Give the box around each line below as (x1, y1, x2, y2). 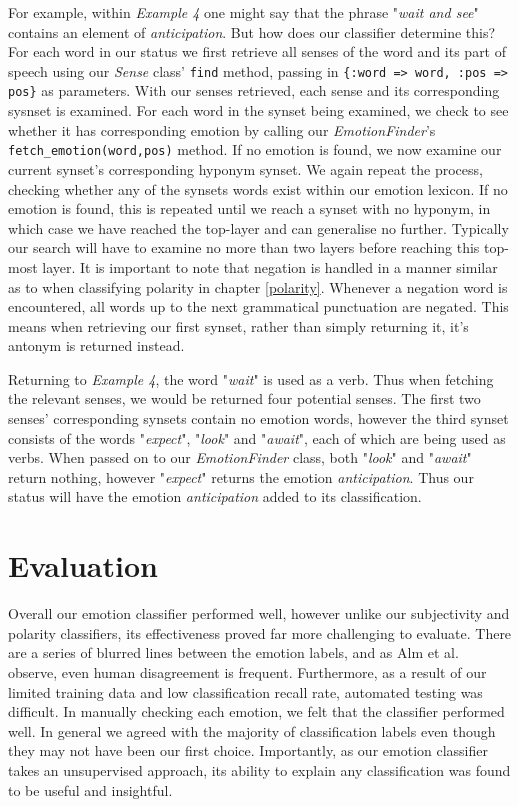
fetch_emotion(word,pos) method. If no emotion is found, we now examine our (8, 139, 502, 160)
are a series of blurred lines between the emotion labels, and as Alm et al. (8, 642, 459, 663)
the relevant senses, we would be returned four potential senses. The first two (8, 388, 481, 409)
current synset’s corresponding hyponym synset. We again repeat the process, (8, 158, 483, 179)
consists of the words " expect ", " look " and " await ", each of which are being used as (8, 427, 506, 448)
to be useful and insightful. (8, 779, 173, 800)
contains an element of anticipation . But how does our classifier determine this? (8, 21, 496, 42)
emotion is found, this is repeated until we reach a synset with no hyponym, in (8, 198, 491, 219)
